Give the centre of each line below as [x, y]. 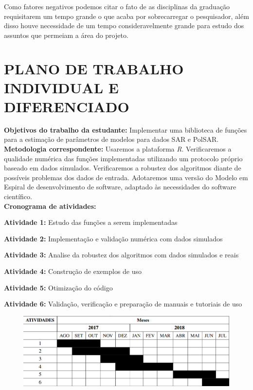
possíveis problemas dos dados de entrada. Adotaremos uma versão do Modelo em [126, 177]
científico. [18, 196]
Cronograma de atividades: [50, 206]
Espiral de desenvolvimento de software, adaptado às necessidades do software [120, 187]
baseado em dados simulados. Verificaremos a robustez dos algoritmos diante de [123, 168]
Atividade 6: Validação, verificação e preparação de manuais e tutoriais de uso [123, 304]
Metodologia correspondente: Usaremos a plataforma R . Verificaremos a [118, 149]
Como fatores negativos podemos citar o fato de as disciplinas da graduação [117, 6]
